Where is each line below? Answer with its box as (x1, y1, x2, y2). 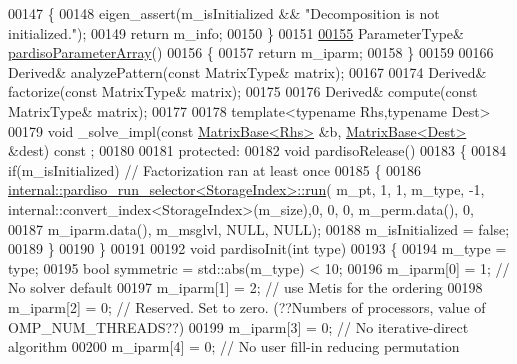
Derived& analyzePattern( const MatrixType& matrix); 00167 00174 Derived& (8, 61, 487, 82)
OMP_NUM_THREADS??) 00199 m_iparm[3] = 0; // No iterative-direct (8, 316, 469, 337)
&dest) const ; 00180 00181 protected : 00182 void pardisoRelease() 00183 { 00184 (8, 140, 507, 161)
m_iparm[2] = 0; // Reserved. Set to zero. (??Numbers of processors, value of (8, 296, 486, 317)
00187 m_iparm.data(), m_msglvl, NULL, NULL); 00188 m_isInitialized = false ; (8, 218, 510, 239)
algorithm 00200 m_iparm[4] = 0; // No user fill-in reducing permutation (8, 336, 460, 357)
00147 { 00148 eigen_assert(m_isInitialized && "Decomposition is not (8, 3, 440, 23)
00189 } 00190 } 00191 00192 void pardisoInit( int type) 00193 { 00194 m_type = (8, 238, 507, 259)
